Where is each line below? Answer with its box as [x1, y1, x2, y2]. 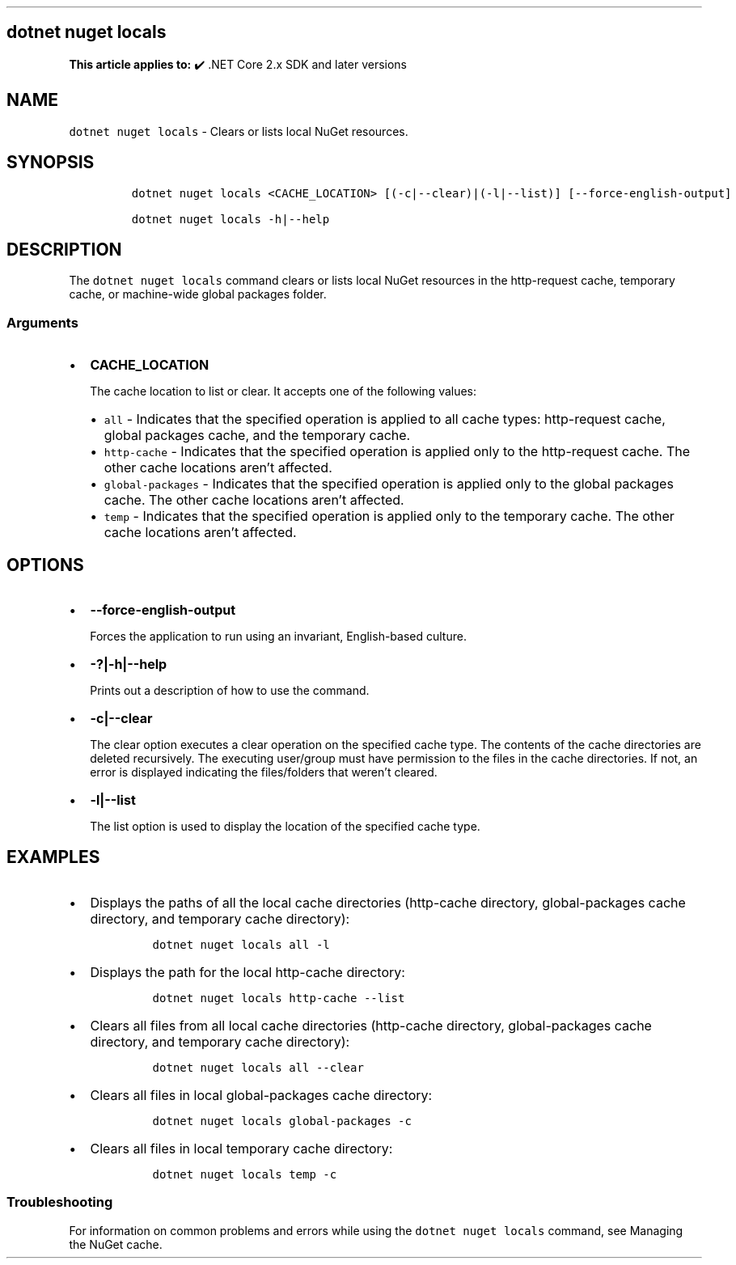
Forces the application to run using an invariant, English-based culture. [90, 628, 467, 643]
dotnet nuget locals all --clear [152, 1060, 364, 1074]
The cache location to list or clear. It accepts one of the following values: [90, 384, 477, 399]
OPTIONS [6, 554, 84, 575]
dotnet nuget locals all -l [152, 937, 330, 951]
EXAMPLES [6, 847, 100, 868]
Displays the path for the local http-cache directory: [90, 963, 405, 980]
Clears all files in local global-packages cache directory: [90, 1086, 433, 1103]
